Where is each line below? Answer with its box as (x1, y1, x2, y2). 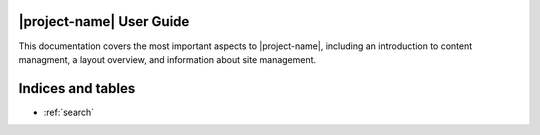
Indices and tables (18, 80, 136, 97)
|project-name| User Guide (18, 13, 190, 30)
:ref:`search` (43, 106, 95, 118)
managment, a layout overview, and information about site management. (18, 53, 317, 65)
